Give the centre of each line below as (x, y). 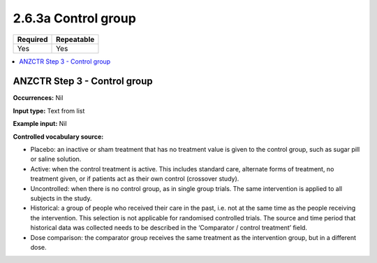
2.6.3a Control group (74, 18)
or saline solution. (56, 159)
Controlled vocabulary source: (58, 136)
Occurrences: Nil (38, 98)
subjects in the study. (61, 198)
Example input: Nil (40, 124)
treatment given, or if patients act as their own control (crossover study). (135, 179)
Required (32, 39)
